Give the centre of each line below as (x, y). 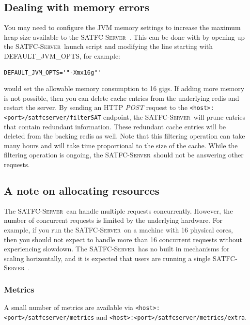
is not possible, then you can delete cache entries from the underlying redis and (122, 98)
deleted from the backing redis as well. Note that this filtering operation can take (125, 136)
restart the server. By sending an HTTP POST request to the (96, 107)
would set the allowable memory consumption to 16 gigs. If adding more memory (124, 88)
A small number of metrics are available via (69, 307)
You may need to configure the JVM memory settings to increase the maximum (122, 27)
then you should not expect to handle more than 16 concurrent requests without (123, 239)
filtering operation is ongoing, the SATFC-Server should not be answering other (124, 155)
